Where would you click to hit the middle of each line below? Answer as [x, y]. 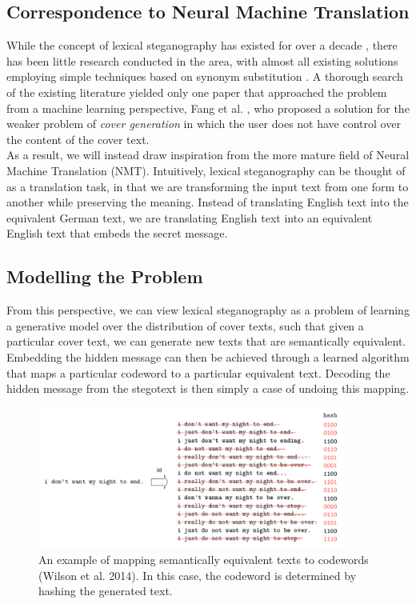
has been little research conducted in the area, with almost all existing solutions [202, 60]
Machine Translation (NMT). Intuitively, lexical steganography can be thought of [206, 170]
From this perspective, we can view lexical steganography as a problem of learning [208, 310]
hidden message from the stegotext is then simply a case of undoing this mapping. [208, 388]
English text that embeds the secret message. [117, 233]
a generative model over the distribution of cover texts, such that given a [185, 325]
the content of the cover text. [78, 139]
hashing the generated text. [106, 591]
